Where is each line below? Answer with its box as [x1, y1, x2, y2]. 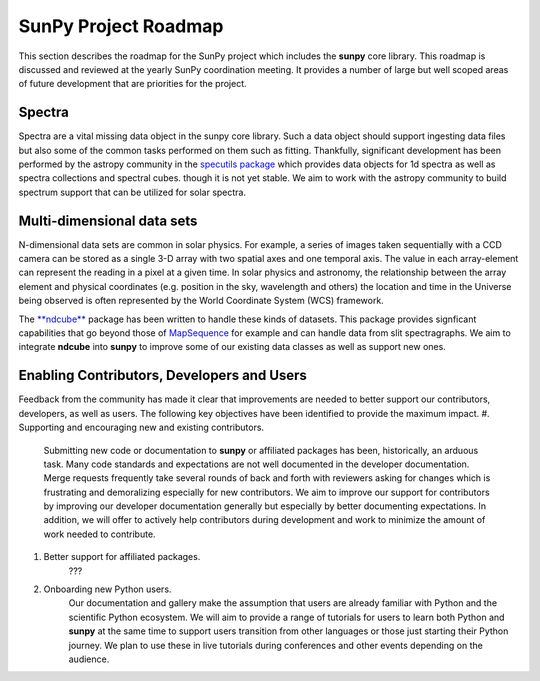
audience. [68, 653, 110, 665]
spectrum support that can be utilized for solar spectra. [18, 186, 247, 198]
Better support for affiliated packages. [43, 551, 201, 563]
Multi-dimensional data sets [18, 212, 198, 229]
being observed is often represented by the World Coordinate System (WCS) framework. [18, 295, 384, 307]
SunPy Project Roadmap [18, 15, 224, 37]
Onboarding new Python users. [43, 583, 172, 595]
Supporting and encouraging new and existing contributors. [18, 421, 265, 434]
